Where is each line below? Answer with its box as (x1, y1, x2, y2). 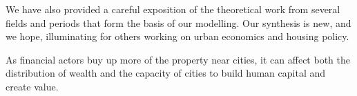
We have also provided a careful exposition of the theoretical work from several (6, 2, 340, 16)
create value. (6, 79, 59, 93)
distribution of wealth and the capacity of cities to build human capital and (6, 66, 326, 80)
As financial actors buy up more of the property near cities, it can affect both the (6, 52, 350, 66)
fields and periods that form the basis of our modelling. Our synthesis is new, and (6, 15, 351, 30)
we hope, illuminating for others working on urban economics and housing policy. (6, 29, 349, 44)
